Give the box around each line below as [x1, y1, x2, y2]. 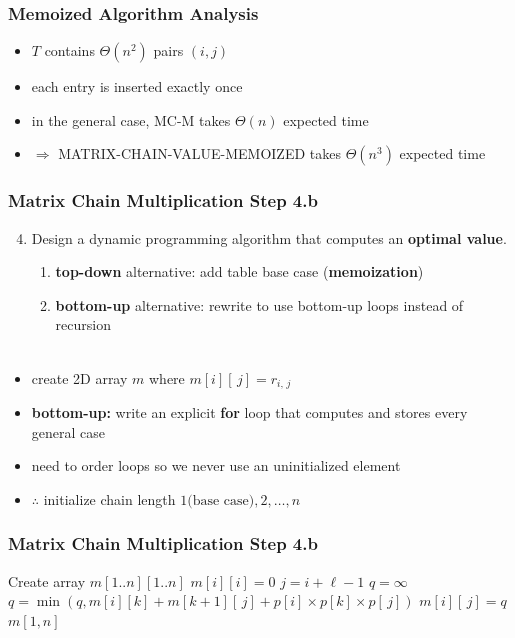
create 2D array [31, 367, 128, 388]
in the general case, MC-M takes [31, 109, 231, 130]
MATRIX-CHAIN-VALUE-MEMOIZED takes [58, 143, 341, 164]
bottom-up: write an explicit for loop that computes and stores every [31, 402, 468, 423]
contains [44, 40, 95, 61]
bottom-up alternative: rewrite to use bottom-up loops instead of [55, 294, 464, 315]
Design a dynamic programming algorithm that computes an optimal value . [31, 227, 507, 248]
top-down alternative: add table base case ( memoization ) [55, 261, 424, 282]
